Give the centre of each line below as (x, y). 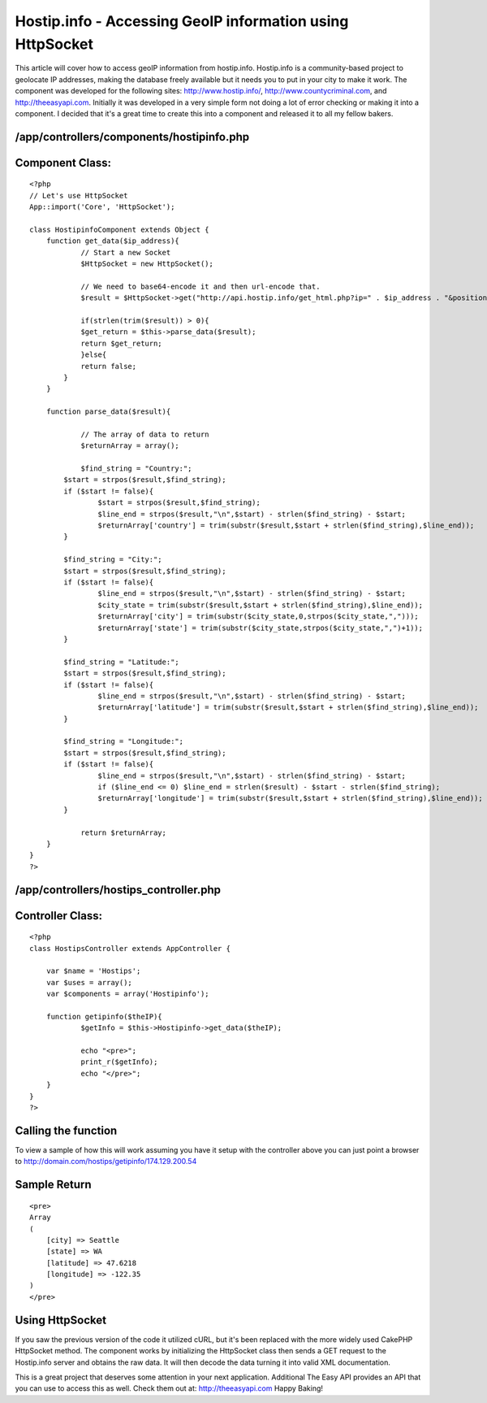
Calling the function (66, 1130)
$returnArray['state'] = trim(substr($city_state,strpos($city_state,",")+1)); (261, 628)
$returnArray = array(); (130, 446)
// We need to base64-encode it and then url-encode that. (200, 286)
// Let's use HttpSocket (79, 195)
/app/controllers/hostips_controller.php (118, 890)
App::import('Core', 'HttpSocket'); (102, 207)
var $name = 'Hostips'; (93, 971)
